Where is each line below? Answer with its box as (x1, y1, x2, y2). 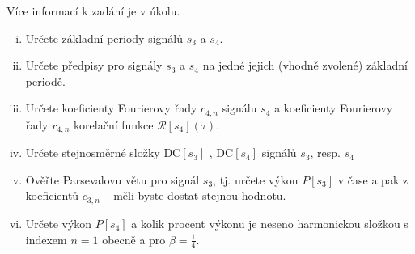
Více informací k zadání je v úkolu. (6, 2, 180, 19)
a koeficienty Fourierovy (274, 99, 393, 116)
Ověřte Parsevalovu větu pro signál (25, 171, 200, 188)
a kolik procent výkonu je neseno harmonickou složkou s (131, 214, 409, 231)
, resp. (310, 144, 341, 161)
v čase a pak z (337, 171, 409, 188)
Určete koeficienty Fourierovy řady (25, 99, 197, 116)
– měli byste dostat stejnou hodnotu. (104, 187, 286, 204)
